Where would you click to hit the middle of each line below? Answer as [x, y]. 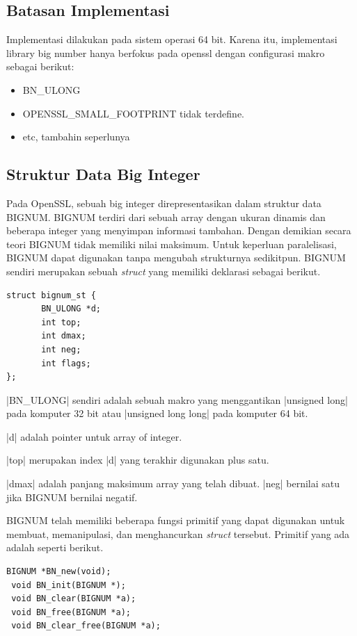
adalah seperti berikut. [55, 547]
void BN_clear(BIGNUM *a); [74, 599]
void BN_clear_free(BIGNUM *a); [86, 626]
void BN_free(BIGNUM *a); [71, 612]
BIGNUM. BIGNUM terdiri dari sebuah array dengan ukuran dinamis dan [166, 217]
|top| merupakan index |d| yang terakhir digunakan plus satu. [138, 460]
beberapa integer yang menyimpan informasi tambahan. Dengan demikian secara [179, 230]
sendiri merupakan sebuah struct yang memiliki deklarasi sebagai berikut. [164, 271]
